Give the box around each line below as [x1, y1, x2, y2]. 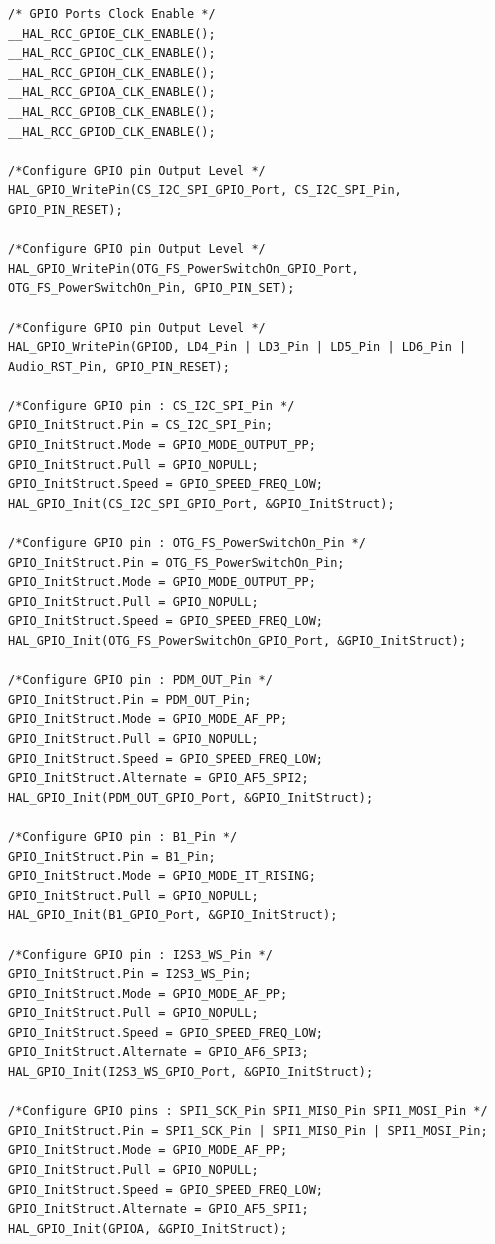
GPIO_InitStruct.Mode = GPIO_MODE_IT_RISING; [8, 869, 316, 884]
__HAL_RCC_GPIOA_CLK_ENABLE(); [8, 85, 216, 100]
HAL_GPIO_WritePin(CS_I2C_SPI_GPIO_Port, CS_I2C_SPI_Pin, [8, 183, 402, 198]
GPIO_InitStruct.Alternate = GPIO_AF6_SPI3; [8, 1045, 309, 1060]
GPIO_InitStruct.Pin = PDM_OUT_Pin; [8, 692, 252, 707]
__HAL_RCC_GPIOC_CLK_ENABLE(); [8, 46, 216, 61]
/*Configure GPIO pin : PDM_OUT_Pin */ [8, 673, 273, 688]
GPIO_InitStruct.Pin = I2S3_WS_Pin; [8, 967, 252, 982]
